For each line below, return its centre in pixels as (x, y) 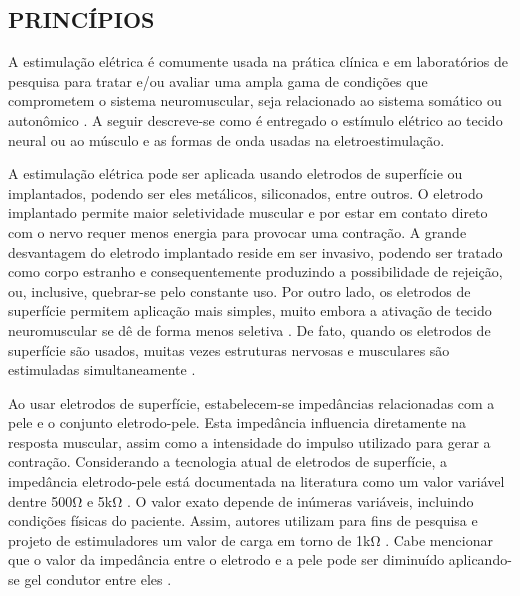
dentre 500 (40, 500)
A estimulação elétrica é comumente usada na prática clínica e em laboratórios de (258, 61)
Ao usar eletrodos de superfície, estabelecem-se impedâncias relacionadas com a (251, 402)
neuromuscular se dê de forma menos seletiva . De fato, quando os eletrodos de (249, 329)
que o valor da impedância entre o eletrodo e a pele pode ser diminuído (226, 559)
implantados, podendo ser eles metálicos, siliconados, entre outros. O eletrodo (245, 192)
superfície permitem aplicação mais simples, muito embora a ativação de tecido (250, 310)
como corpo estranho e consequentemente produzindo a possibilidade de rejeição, (255, 271)
